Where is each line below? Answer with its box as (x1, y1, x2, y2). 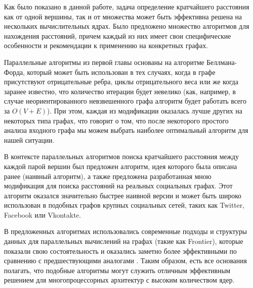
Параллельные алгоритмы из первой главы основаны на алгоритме (4, 57, 205, 67)
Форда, (4, 66, 25, 77)
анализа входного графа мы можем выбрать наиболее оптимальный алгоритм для (4, 125, 249, 135)
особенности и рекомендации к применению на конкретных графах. (4, 40, 208, 51)
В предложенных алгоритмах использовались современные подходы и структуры (4, 226, 247, 236)
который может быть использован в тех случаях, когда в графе (27, 66, 215, 77)
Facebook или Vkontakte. (4, 209, 81, 220)
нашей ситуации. (4, 134, 54, 145)
